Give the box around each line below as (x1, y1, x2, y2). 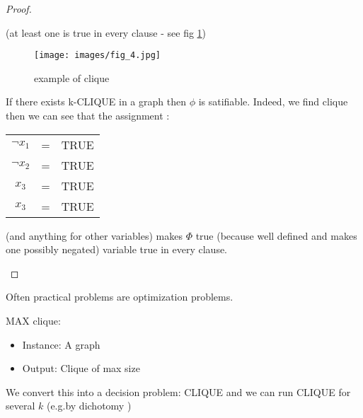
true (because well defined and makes (195, 228, 357, 243)
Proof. (6, 1, 32, 16)
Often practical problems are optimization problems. (6, 289, 234, 304)
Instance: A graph (22, 337, 100, 352)
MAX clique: (6, 313, 61, 327)
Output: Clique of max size (22, 361, 140, 376)
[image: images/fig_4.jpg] (34, 50, 161, 61)
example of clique (34, 70, 110, 85)
